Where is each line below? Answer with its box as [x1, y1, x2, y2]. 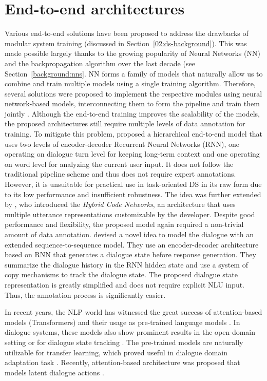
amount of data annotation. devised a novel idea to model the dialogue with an [5, 229, 254, 239]
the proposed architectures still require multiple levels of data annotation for [5, 118, 245, 129]
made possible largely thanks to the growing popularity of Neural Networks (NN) [5, 48, 260, 59]
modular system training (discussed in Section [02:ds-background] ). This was [5, 37, 247, 48]
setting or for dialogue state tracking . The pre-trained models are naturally [5, 336, 243, 347]
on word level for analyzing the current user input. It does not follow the [5, 158, 234, 169]
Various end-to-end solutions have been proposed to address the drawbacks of [5, 28, 249, 39]
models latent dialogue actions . [5, 367, 104, 377]
